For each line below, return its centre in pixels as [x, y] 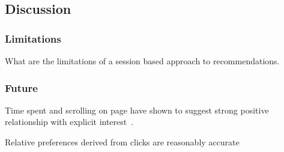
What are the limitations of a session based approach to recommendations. [142, 61]
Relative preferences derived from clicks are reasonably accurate [122, 142]
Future [21, 87]
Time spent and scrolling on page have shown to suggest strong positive [137, 110]
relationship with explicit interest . [69, 122]
